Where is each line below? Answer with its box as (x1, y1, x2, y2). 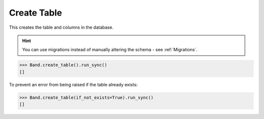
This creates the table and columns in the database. (9, 24, 113, 30)
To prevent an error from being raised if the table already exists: (9, 81, 138, 87)
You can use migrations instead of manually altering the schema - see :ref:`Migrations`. (22, 47, 198, 53)
